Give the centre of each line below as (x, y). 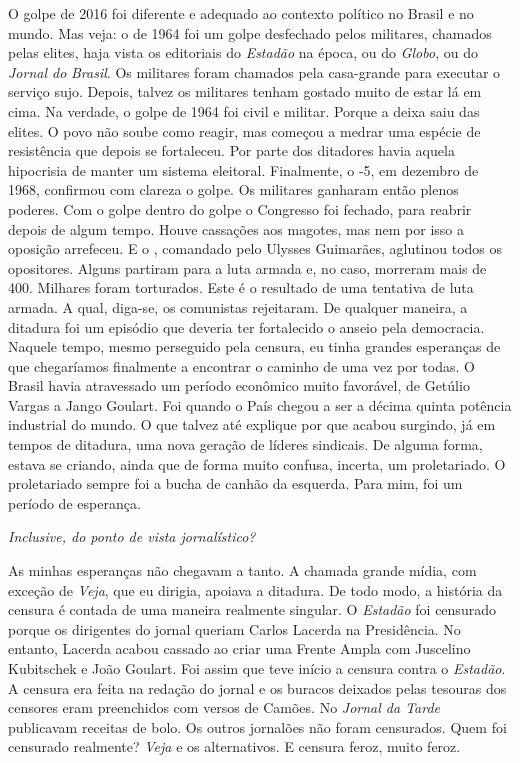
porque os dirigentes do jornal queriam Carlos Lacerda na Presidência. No (234, 628)
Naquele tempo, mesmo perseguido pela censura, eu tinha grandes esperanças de (254, 346)
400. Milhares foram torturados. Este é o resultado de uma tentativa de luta (241, 287)
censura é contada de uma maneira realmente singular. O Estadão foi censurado (252, 609)
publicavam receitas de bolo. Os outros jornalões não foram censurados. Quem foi (257, 726)
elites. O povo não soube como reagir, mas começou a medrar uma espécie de (244, 130)
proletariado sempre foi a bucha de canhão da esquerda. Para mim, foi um (235, 483)
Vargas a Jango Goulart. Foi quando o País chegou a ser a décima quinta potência (260, 404)
